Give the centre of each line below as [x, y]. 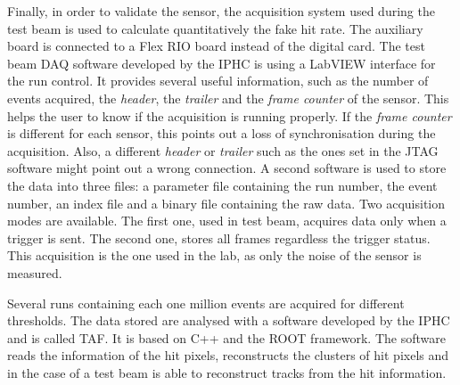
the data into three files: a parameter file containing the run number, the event [222, 185]
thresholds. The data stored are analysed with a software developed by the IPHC [229, 320]
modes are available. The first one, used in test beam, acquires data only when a [227, 221]
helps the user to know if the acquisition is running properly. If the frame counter [230, 115]
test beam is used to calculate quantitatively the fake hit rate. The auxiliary [215, 28]
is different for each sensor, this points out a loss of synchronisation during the [222, 133]
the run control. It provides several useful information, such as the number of [218, 81]
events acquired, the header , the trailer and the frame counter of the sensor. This [228, 98]
